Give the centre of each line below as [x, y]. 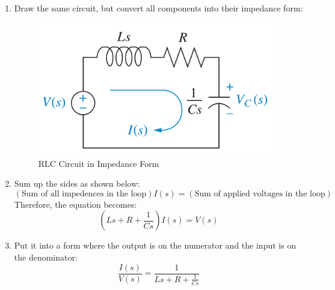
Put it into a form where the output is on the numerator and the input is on [155, 245]
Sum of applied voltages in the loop [260, 194]
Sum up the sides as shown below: [77, 183]
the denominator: [46, 257]
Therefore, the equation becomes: [75, 204]
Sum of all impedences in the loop [84, 194]
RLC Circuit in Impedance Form [99, 163]
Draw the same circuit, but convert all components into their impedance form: [158, 8]
